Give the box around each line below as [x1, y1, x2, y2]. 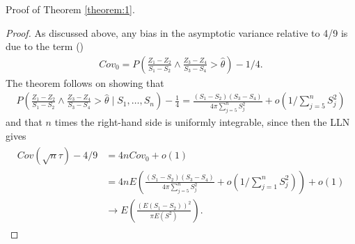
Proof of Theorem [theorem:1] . [6, 2, 135, 16]
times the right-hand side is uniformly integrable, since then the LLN [54, 115, 350, 129]
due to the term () [6, 39, 84, 54]
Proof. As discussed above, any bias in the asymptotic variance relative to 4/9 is [6, 25, 348, 40]
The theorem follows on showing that [6, 75, 164, 90]
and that [6, 115, 42, 129]
